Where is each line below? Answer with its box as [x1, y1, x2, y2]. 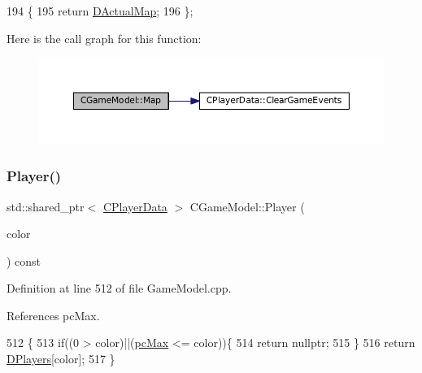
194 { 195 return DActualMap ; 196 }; [7, 2, 194, 19]
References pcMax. [7, 306, 100, 323]
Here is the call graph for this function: [7, 29, 202, 46]
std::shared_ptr [7, 197, 85, 215]
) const [7, 252, 41, 269]
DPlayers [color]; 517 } [7, 350, 115, 367]
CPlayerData [102, 197, 167, 215]
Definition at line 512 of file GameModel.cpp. [7, 280, 232, 297]
